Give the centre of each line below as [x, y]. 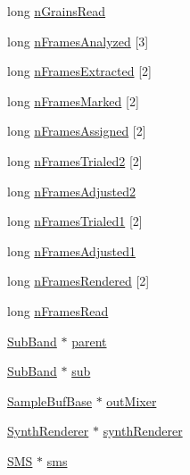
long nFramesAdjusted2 [71, 191]
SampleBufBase [50, 400]
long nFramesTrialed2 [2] [75, 160]
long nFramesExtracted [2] [79, 71]
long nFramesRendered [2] [78, 281]
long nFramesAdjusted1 [71, 250]
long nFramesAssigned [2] [77, 131]
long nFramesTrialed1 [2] [75, 221]
